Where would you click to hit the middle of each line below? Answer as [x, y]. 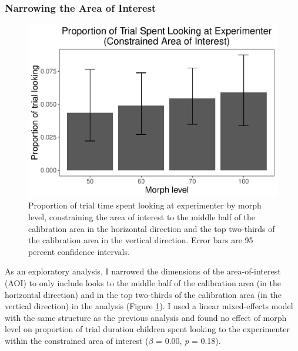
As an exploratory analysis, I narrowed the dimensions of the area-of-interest [143, 271]
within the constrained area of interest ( [77, 340]
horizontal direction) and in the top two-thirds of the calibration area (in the [143, 294]
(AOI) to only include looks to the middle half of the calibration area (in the [143, 282]
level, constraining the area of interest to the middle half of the [142, 216]
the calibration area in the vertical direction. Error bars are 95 [141, 240]
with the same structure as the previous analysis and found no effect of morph [146, 317]
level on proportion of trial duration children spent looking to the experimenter [147, 329]
